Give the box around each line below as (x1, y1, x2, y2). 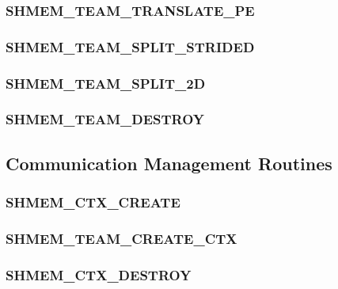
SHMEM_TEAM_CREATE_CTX (6, 228, 237, 248)
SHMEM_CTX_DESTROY (6, 264, 192, 284)
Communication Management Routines (6, 150, 332, 175)
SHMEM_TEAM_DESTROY (6, 109, 205, 129)
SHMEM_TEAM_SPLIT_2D (6, 73, 206, 93)
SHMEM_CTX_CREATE (6, 192, 180, 212)
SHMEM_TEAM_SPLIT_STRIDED (6, 36, 255, 56)
